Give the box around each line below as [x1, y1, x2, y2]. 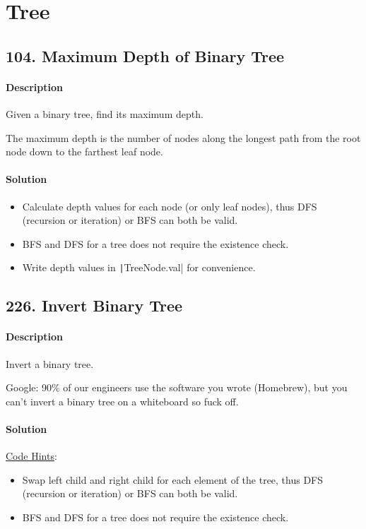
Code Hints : [6, 448, 57, 463]
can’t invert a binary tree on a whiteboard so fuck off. [6, 393, 239, 408]
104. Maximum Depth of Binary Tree [6, 44, 285, 66]
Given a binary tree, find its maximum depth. [6, 106, 203, 121]
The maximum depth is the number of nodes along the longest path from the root [6, 130, 361, 145]
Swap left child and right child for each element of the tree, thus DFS [22, 472, 324, 487]
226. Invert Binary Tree [6, 295, 183, 316]
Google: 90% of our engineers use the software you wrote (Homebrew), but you [6, 380, 348, 395]
